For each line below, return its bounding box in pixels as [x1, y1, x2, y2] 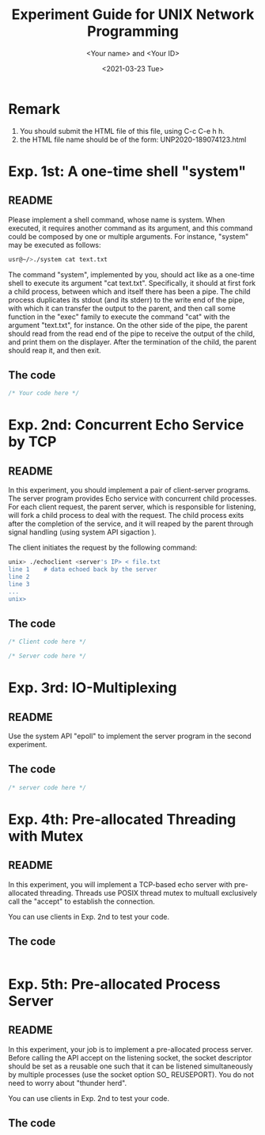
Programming [86, 22, 180, 40]
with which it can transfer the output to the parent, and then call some [8, 303, 236, 313]
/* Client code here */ [8, 638, 87, 646]
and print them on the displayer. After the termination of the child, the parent [8, 337, 257, 346]
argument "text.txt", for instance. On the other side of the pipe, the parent [8, 320, 248, 329]
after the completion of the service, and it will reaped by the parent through [8, 519, 254, 528]
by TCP [8, 433, 57, 451]
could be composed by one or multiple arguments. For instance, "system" [8, 231, 249, 241]
